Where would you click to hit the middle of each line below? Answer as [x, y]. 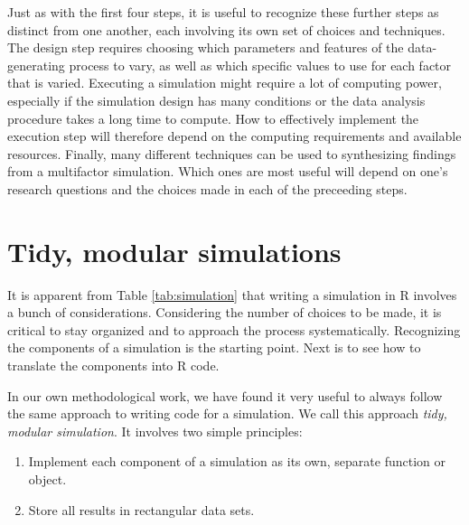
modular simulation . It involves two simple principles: [155, 431]
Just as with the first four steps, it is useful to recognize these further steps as [223, 12]
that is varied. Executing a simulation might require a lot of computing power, [225, 83]
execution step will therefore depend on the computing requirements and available [234, 136]
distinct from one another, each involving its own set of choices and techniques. [226, 29]
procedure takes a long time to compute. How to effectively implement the [213, 118]
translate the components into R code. [113, 366]
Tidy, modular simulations [174, 251]
